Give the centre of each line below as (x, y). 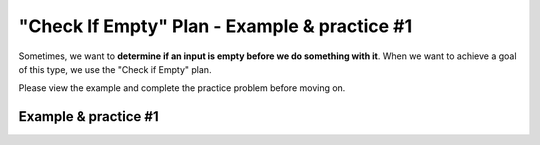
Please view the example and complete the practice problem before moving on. (182, 88)
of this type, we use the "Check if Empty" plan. (115, 69)
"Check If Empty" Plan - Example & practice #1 (215, 26)
